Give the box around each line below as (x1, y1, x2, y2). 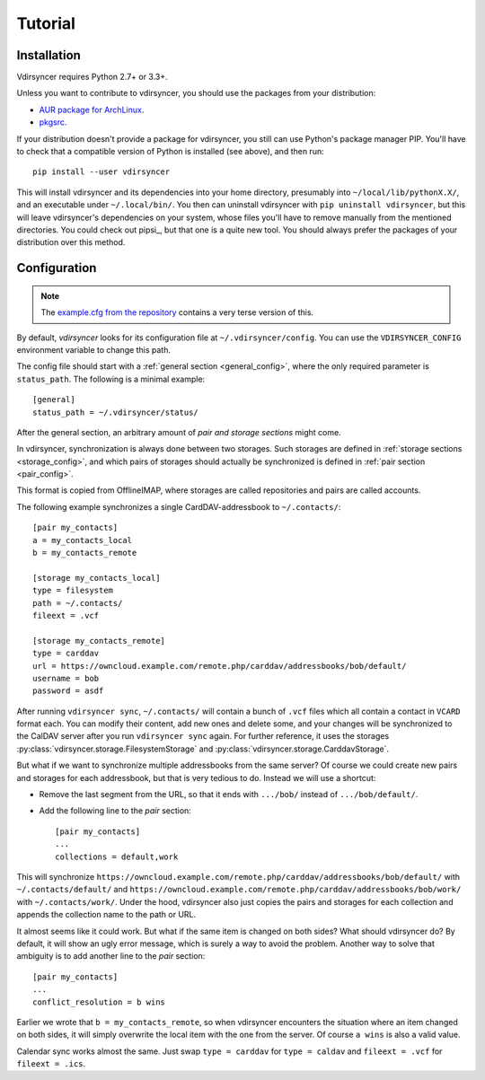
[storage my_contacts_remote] (32, 636, 166, 645)
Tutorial (16, 13, 76, 33)
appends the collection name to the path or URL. (16, 909, 197, 920)
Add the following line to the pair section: (39, 805, 192, 816)
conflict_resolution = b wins (32, 997, 166, 1007)
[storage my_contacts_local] (32, 573, 161, 583)
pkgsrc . (39, 117, 67, 127)
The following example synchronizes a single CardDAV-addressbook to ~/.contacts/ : (16, 501, 341, 512)
